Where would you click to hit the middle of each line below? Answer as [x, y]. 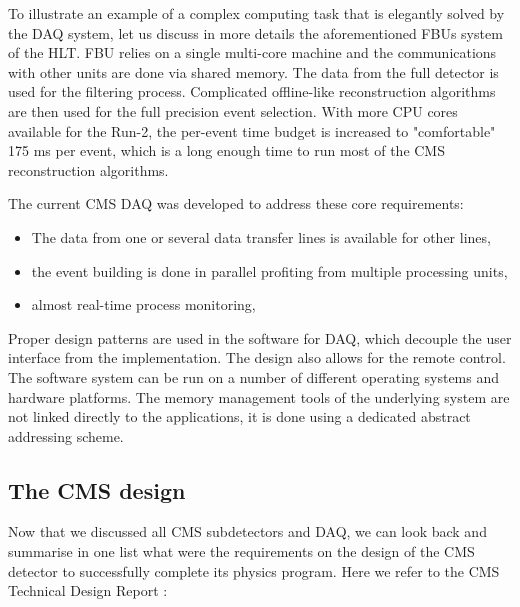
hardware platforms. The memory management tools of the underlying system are [259, 396]
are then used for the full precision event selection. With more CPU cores [233, 110]
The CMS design [97, 489]
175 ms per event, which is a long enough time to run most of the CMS [226, 150]
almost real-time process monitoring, [143, 304]
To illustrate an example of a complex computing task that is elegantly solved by [256, 13]
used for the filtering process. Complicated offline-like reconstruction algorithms [252, 91]
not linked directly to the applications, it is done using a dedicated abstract [239, 416]
